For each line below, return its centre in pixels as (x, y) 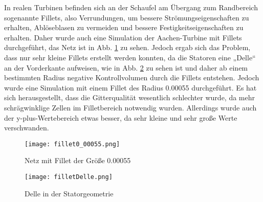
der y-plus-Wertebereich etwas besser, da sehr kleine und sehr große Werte (121, 117)
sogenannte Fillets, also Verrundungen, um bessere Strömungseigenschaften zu (127, 17)
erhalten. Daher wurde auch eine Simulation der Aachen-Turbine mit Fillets (123, 37)
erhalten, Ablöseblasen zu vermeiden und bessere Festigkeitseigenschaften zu (124, 27)
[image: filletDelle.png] (69, 177)
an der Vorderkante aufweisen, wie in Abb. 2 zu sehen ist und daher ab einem (126, 67)
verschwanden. (27, 128)
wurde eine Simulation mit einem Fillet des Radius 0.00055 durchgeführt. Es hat (130, 87)
